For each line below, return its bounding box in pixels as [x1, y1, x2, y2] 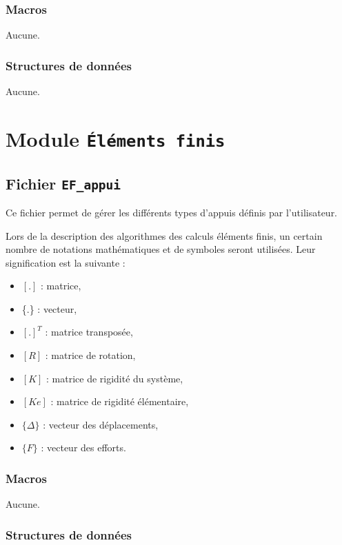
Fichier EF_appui [6, 172, 121, 194]
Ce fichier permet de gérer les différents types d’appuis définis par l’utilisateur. [6, 205, 338, 219]
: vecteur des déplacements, [43, 417, 159, 431]
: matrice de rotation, [45, 348, 136, 362]
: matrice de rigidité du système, [46, 371, 183, 385]
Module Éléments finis [6, 124, 225, 152]
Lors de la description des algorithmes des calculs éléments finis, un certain [6, 228, 323, 243]
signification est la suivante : [6, 255, 125, 269]
